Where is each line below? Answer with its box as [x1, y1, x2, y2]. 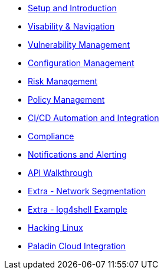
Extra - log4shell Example [28, 204, 127, 214]
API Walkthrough [28, 168, 93, 178]
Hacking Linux [28, 223, 83, 233]
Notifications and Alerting [28, 149, 127, 159]
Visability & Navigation [28, 21, 115, 31]
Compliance [28, 131, 74, 141]
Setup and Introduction [28, 3, 117, 13]
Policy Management [28, 94, 105, 105]
